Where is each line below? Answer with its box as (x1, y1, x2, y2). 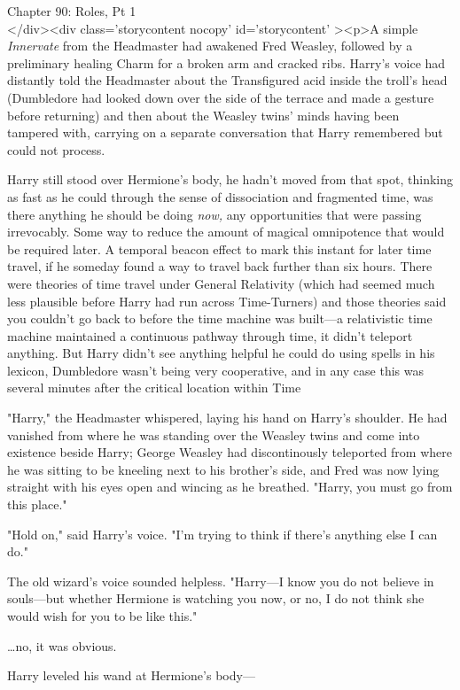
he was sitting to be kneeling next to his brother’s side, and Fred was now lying (7, 460, 440, 478)
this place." (7, 495, 67, 514)
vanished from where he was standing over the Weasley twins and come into (7, 425, 420, 444)
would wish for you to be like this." (7, 607, 198, 624)
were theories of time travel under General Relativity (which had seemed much (7, 274, 435, 292)
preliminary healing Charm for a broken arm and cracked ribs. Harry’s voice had (7, 53, 446, 72)
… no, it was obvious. (7, 636, 117, 655)
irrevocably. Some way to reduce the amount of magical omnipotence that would (7, 222, 445, 241)
